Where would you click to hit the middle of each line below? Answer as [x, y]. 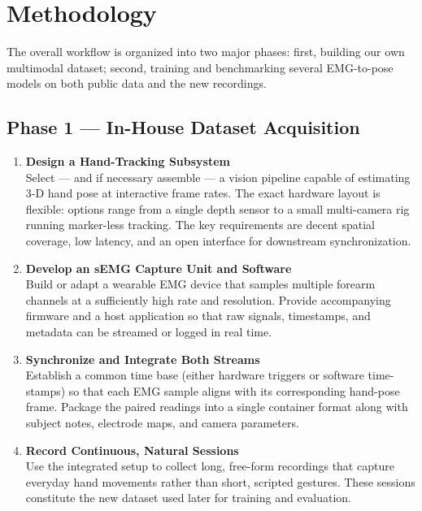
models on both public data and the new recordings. [137, 83]
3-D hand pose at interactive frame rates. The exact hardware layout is [203, 193]
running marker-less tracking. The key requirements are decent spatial [200, 225]
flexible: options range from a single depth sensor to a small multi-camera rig [218, 208]
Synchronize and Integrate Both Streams [143, 359]
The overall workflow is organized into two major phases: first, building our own [206, 52]
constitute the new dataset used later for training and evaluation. [188, 498]
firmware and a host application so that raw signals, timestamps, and [198, 316]
